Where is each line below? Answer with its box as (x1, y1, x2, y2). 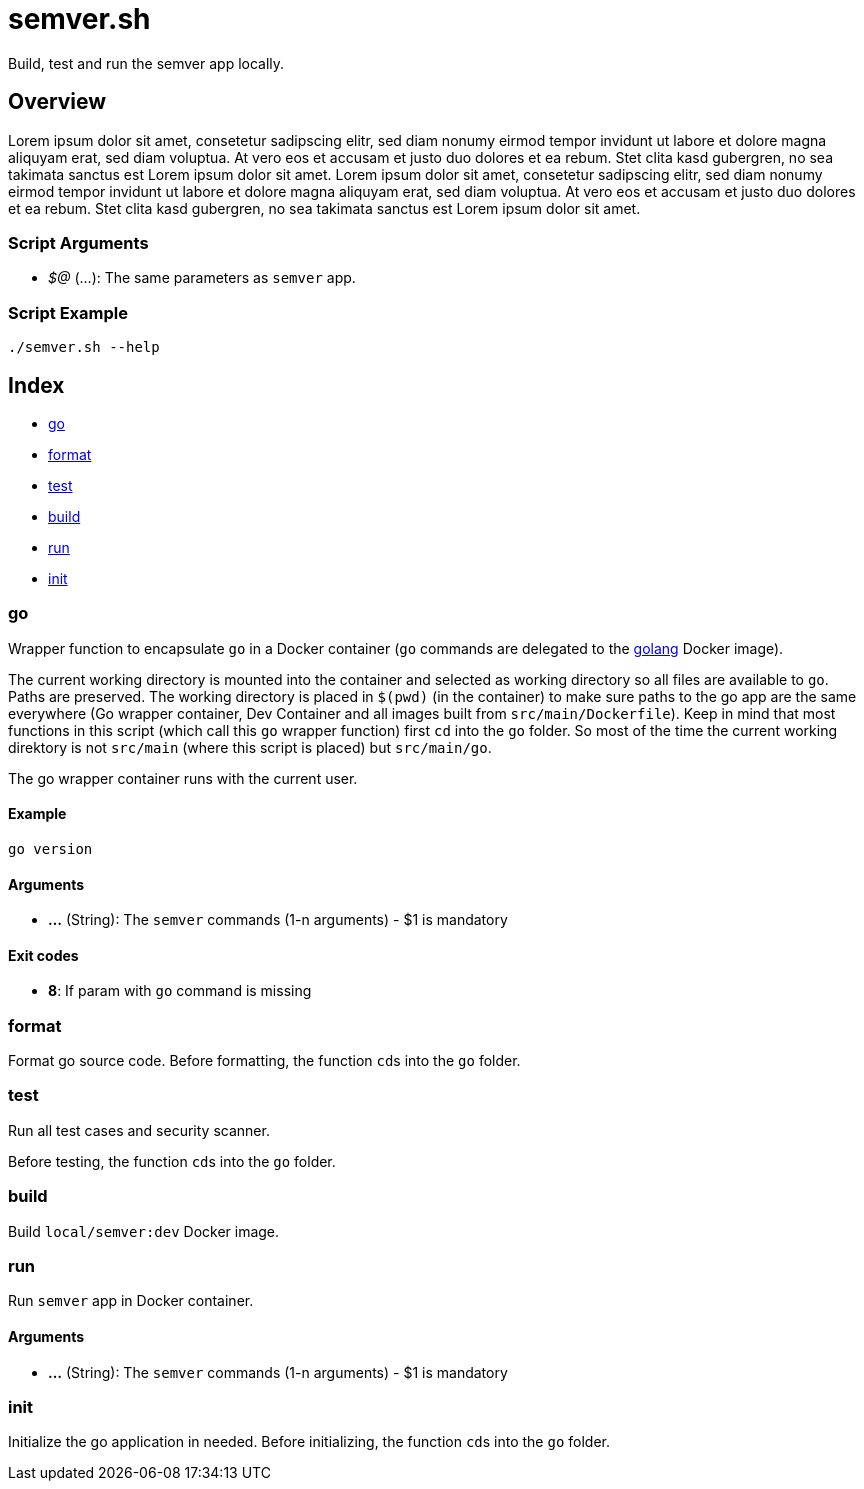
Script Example (8, 302, 128, 323)
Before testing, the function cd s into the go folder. (8, 1152, 336, 1170)
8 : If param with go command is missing (48, 982, 312, 1000)
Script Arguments (8, 232, 149, 253)
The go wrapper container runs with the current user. (8, 769, 358, 787)
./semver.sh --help (8, 339, 160, 356)
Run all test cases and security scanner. (8, 1121, 270, 1139)
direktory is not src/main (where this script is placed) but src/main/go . (8, 738, 492, 756)
